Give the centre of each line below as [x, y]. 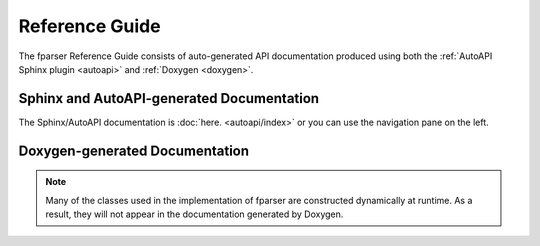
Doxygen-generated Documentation [134, 150]
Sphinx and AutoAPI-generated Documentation [169, 98]
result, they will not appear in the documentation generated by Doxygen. [194, 214]
